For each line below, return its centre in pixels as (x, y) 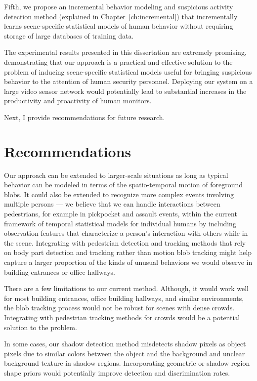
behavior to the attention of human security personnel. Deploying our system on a (128, 81)
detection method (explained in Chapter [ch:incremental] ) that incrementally (121, 16)
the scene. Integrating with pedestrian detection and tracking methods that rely (125, 242)
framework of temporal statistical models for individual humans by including (120, 223)
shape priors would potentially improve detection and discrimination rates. (117, 372)
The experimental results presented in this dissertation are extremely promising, (125, 52)
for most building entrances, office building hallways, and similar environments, (124, 298)
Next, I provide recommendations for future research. (85, 117)
